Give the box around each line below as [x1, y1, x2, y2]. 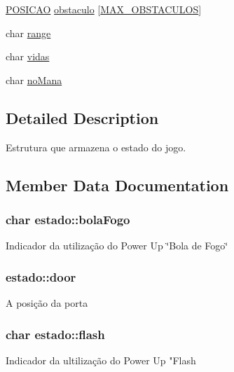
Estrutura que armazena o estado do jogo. [6, 139, 186, 154]
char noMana [6, 72, 62, 87]
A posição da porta [6, 295, 88, 310]
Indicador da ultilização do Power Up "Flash [6, 352, 196, 367]
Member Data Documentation [6, 174, 229, 195]
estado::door [6, 268, 76, 285]
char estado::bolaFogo [6, 210, 130, 228]
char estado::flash [6, 325, 105, 343]
